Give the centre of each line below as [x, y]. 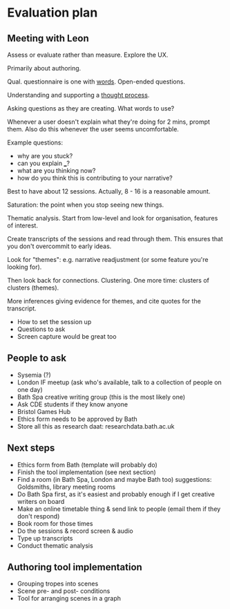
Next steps [31, 448]
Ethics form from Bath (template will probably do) [87, 465]
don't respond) [38, 516]
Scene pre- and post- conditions [64, 591]
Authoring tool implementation [75, 567]
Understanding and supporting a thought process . [78, 95]
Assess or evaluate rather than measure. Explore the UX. [88, 55]
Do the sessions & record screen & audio [75, 531]
